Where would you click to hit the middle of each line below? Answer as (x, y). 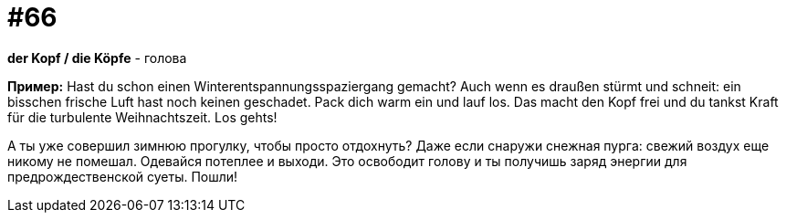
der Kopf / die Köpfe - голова (97, 58)
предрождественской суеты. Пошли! (123, 176)
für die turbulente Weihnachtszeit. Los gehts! (142, 117)
